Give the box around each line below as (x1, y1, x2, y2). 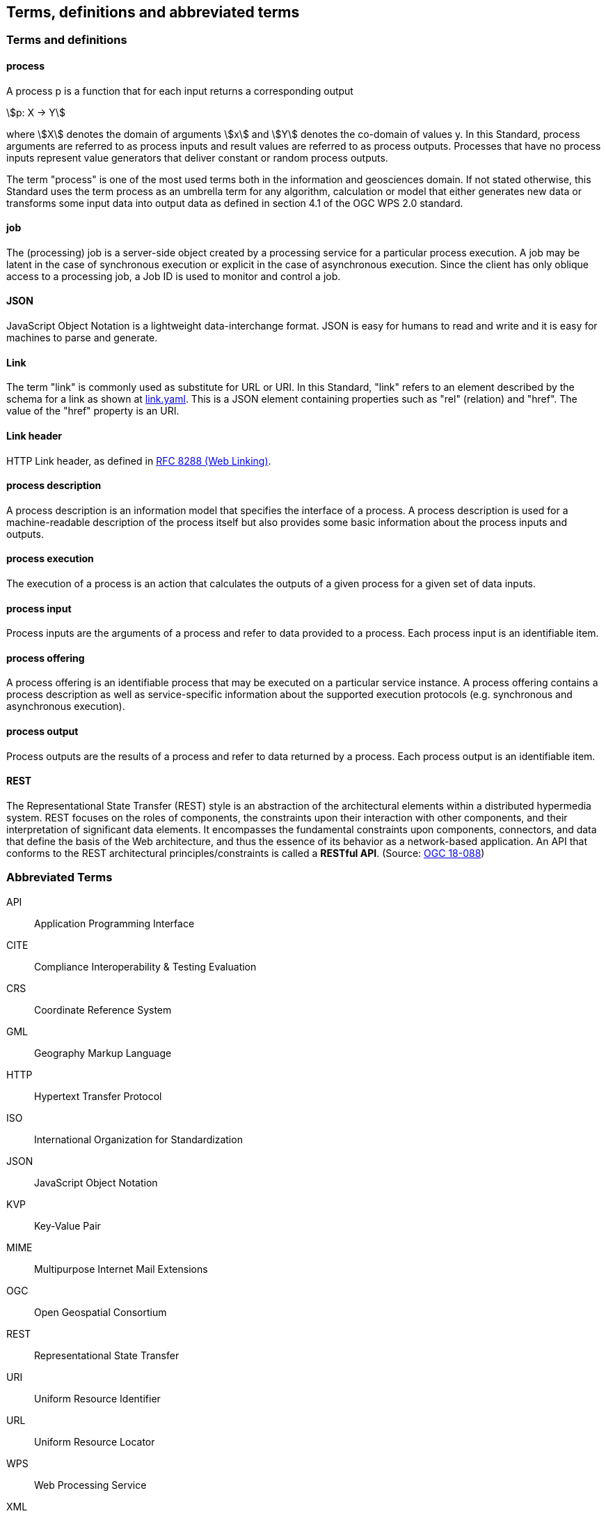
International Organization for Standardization (34, 1133, 243, 1145)
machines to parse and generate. (6, 332, 158, 344)
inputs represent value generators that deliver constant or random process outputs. (6, 151, 388, 164)
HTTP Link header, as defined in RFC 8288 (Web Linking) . (6, 454, 271, 467)
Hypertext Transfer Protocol (34, 1090, 162, 1102)
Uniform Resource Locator (34, 1435, 155, 1448)
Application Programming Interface (34, 917, 195, 929)
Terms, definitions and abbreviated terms (6, 3, 300, 21)
